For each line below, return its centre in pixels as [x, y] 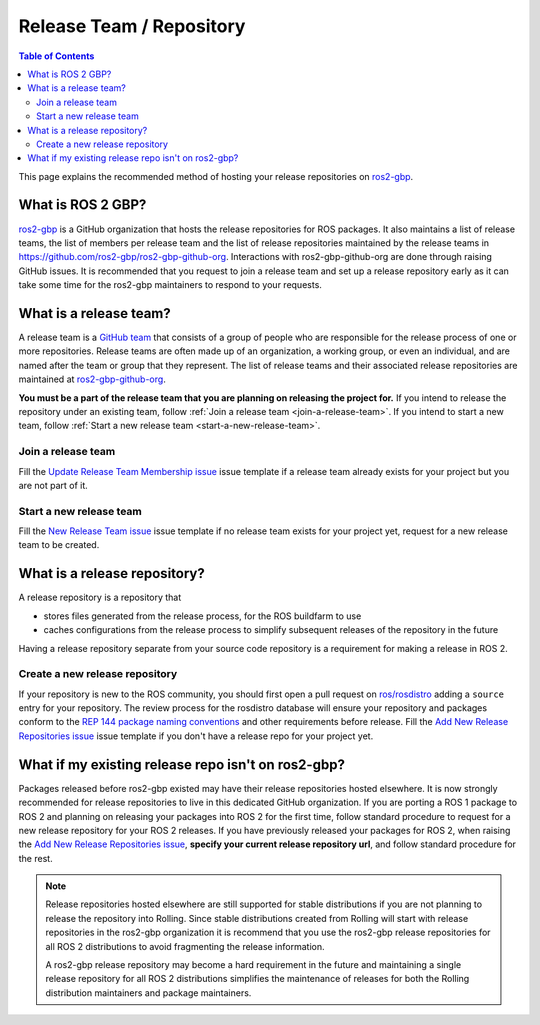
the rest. [36, 858]
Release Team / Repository [132, 26]
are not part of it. [53, 485]
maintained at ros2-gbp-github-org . [92, 379]
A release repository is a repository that [100, 597]
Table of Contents [56, 56]
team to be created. [59, 545]
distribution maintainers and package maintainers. [148, 992]
